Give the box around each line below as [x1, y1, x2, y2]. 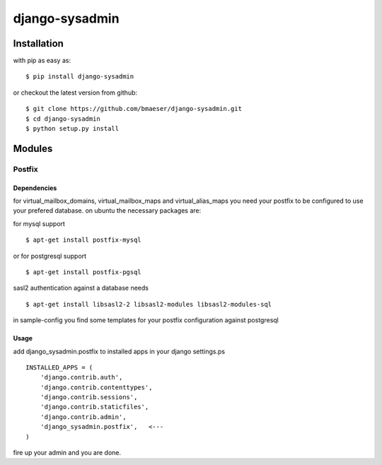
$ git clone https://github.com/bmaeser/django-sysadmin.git [25, 105, 242, 113]
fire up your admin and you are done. [13, 449, 122, 457]
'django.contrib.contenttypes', [40, 383, 153, 392]
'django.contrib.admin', [40, 413, 127, 420]
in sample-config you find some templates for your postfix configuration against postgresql [13, 316, 279, 324]
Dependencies [13, 184, 57, 192]
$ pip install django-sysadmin [25, 73, 134, 81]
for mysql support [13, 219, 65, 228]
